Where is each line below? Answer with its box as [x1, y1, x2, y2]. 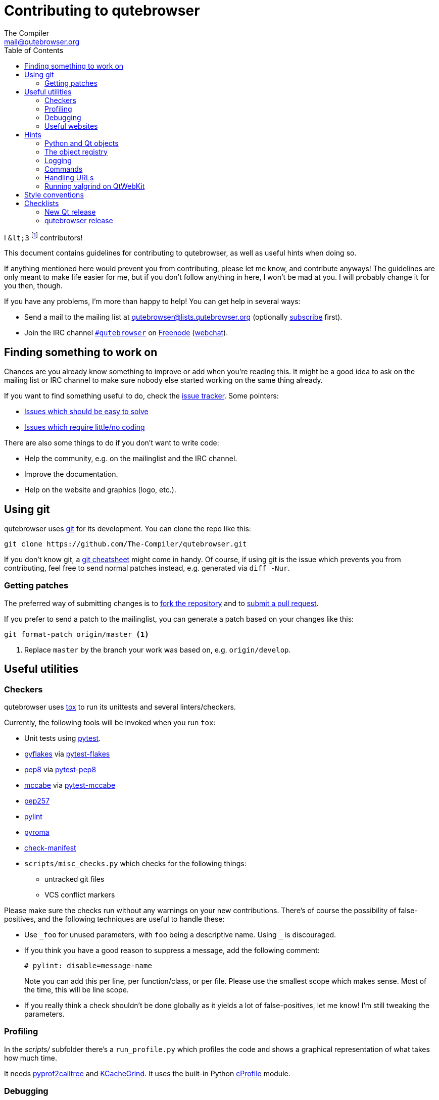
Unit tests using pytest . [24, 734, 101, 743]
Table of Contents [4, 45, 64, 55]
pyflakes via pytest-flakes [24, 749, 110, 759]
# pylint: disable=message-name [24, 962, 152, 970]
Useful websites [44, 121, 98, 130]
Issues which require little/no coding [24, 423, 145, 432]
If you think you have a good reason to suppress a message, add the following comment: [24, 946, 320, 955]
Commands [44, 164, 83, 173]
